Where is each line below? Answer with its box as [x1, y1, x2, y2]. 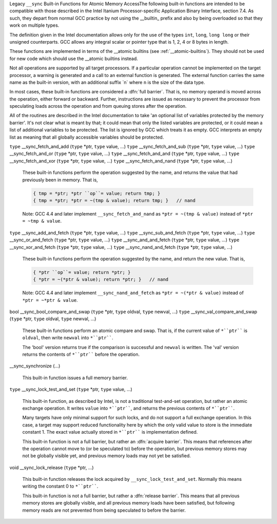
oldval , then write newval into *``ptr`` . [22, 335, 114, 341]
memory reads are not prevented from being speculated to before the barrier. [22, 507, 186, 513]
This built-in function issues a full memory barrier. [22, 375, 128, 381]
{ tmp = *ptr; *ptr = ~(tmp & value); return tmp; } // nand [33, 198, 196, 203]
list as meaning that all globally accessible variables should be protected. [9, 134, 164, 140]
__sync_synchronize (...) [9, 363, 61, 369]
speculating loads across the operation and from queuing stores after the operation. [9, 103, 187, 109]
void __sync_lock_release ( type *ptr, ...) [9, 464, 94, 471]
